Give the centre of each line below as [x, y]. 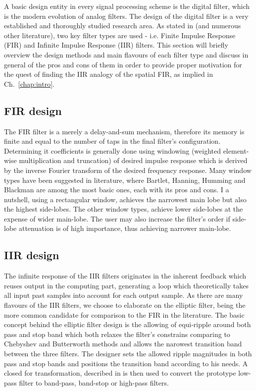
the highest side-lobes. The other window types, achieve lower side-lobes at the [124, 209]
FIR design [33, 110]
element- [236, 150]
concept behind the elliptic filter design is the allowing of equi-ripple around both [128, 324]
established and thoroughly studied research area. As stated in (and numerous [123, 26]
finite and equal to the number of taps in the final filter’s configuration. [112, 141]
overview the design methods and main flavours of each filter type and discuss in [126, 54]
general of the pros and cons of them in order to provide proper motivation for [123, 64]
